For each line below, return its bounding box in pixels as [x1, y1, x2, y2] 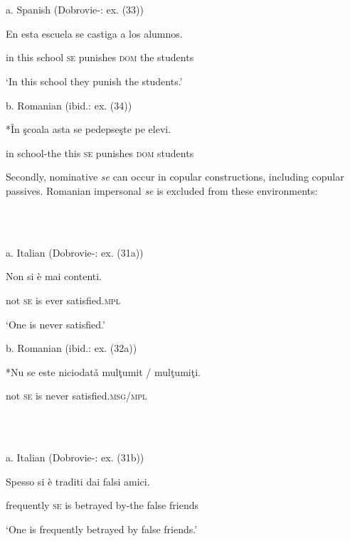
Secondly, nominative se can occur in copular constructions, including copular [6, 169, 344, 184]
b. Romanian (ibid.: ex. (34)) [6, 97, 132, 112]
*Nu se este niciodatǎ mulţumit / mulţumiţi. [6, 364, 201, 379]
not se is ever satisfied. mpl [6, 292, 120, 307]
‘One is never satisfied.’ [6, 316, 105, 331]
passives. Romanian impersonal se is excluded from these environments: [6, 183, 318, 198]
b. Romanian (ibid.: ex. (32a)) [6, 341, 137, 355]
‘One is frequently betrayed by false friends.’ [6, 521, 198, 536]
